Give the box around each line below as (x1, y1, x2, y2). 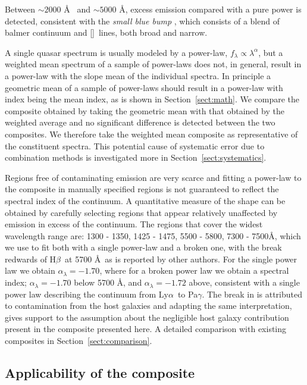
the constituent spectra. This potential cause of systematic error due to (5, 139, 265, 152)
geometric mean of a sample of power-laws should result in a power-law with (5, 81, 283, 93)
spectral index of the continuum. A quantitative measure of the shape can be (5, 194, 286, 206)
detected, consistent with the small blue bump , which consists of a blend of (5, 14, 280, 27)
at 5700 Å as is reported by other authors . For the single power (65, 252, 297, 265)
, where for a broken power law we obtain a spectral (99, 264, 289, 277)
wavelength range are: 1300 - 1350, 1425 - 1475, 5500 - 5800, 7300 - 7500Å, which (5, 229, 301, 242)
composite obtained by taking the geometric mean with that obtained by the (5, 104, 284, 117)
